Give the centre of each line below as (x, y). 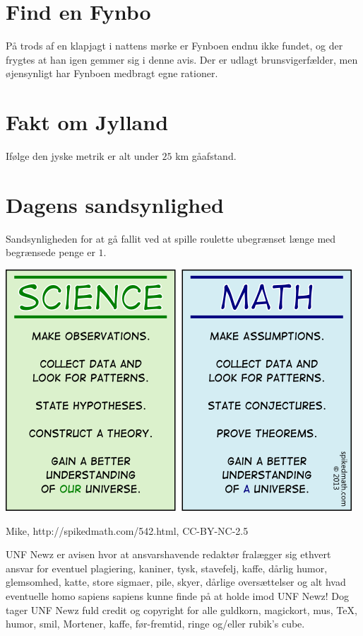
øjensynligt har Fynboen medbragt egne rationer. (112, 73)
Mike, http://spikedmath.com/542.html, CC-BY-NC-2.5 (127, 530)
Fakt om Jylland (87, 122)
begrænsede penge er (50, 252)
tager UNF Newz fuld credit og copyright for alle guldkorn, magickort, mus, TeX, (181, 609)
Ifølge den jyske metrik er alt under (82, 156)
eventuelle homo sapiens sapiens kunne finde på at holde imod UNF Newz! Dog (178, 595)
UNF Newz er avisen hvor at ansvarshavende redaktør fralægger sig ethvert (168, 554)
